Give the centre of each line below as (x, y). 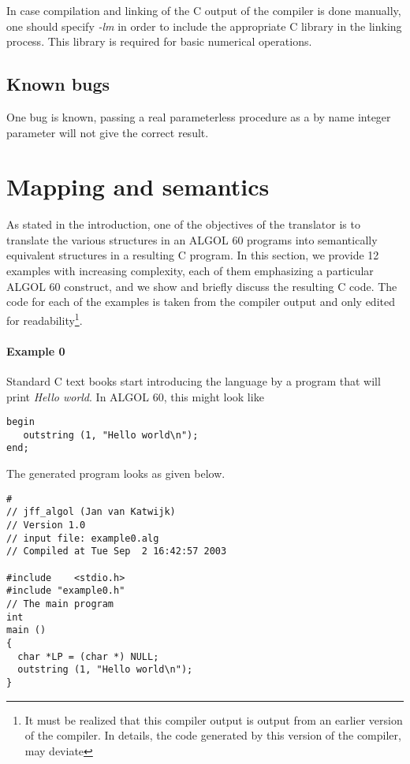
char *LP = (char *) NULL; (88, 656)
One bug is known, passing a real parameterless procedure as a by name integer (199, 116)
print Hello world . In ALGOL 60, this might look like (135, 396)
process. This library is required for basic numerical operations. (159, 41)
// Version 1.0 (46, 525)
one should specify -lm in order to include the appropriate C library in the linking (204, 26)
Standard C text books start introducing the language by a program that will (194, 380)
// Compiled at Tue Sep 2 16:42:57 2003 (117, 552)
